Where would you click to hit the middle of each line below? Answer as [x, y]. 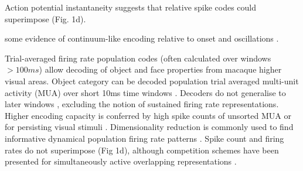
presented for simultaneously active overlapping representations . [121, 161]
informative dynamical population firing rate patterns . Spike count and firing [144, 138]
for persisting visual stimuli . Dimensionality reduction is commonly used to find [149, 127]
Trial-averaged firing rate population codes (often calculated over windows [138, 58]
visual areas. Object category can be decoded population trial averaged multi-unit [152, 81]
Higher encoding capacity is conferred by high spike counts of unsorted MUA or [148, 115]
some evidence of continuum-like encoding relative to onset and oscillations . [142, 38]
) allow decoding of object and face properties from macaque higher [160, 69]
